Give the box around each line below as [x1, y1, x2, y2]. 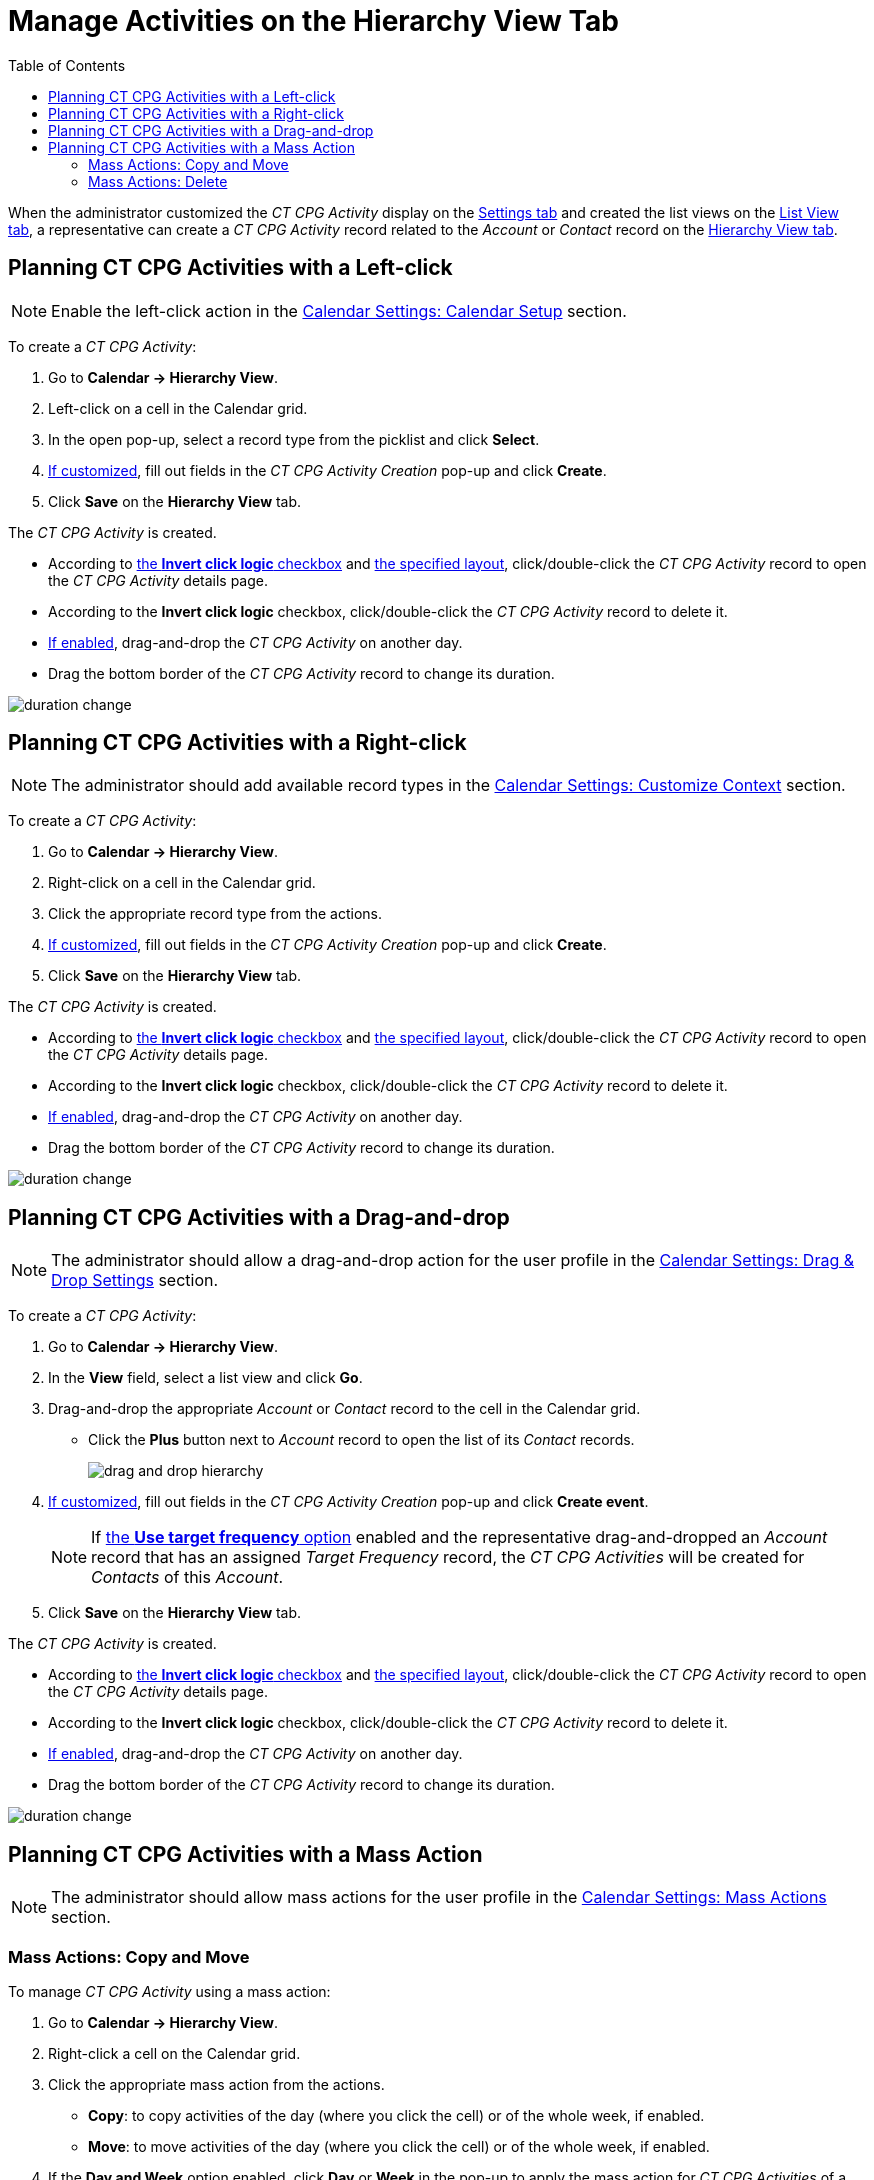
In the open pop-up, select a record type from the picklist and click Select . [48, 430, 540, 448]
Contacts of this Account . [91, 1567, 284, 1588]
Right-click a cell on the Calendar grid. [48, 2044, 301, 2062]
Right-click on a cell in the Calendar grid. [48, 874, 316, 892]
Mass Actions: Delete [88, 172, 228, 190]
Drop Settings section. [51, 1270, 219, 1291]
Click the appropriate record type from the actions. [48, 905, 383, 923]
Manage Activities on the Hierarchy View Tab [8, 4, 619, 38]
